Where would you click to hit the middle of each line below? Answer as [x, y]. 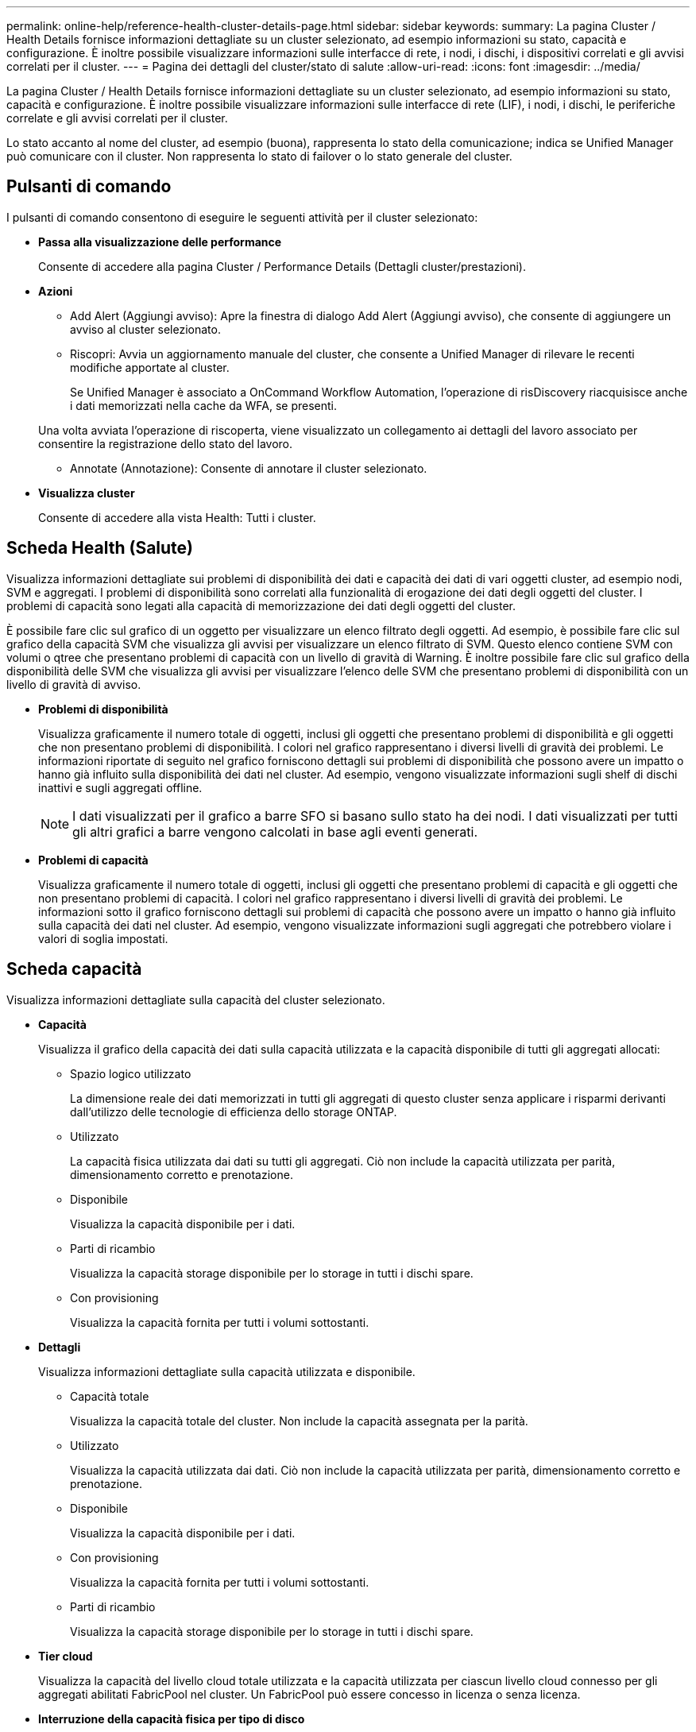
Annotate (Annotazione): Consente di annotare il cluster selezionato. [249, 468]
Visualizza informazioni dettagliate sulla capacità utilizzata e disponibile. [227, 1371]
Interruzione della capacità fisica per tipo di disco [172, 1718]
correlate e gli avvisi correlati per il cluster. [117, 118]
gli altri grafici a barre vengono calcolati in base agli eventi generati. [275, 831]
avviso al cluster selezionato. [145, 329]
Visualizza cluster [87, 493]
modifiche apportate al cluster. [150, 367]
